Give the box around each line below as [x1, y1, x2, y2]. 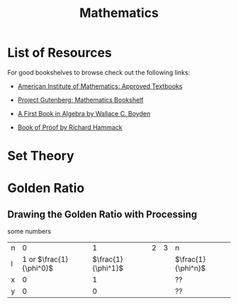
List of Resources [7, 45, 112, 61]
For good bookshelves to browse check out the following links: [7, 68, 191, 76]
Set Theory [7, 148, 74, 164]
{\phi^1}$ [91, 263, 124, 273]
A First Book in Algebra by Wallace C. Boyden [17, 109, 151, 117]
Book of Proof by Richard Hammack [17, 122, 123, 132]
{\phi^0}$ [22, 263, 54, 273]
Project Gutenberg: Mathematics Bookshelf [17, 96, 144, 104]
